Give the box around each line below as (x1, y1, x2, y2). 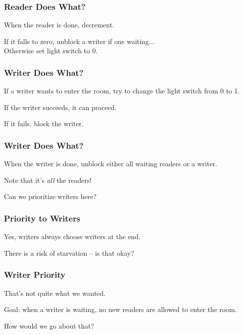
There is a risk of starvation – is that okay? (4, 247, 134, 258)
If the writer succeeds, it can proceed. (4, 102, 117, 112)
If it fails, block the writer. (4, 118, 84, 129)
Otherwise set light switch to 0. (4, 45, 98, 56)
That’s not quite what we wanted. (4, 288, 106, 298)
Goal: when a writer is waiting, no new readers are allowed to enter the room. (4, 304, 237, 314)
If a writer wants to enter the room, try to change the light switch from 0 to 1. (4, 86, 240, 96)
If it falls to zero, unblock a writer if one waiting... (4, 36, 155, 46)
